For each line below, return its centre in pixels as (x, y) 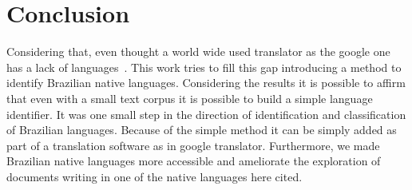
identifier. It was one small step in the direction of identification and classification (206, 114)
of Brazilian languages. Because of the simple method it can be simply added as (202, 130)
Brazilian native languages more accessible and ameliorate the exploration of (194, 161)
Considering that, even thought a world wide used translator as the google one (198, 51)
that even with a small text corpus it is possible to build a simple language (190, 98)
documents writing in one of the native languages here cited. (154, 176)
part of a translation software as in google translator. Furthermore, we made (193, 145)
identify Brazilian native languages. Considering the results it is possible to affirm (206, 83)
